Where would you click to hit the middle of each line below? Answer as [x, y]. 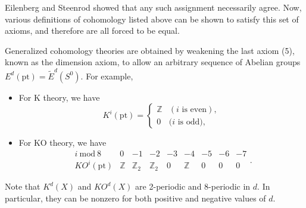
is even [194, 109]
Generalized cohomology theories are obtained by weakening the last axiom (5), [150, 50]
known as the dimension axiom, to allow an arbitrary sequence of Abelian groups [153, 62]
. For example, [107, 76]
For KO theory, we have [63, 143]
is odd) [190, 122]
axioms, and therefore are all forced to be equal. [92, 31]
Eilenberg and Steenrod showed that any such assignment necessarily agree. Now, [153, 7]
